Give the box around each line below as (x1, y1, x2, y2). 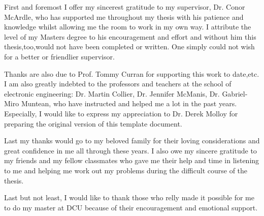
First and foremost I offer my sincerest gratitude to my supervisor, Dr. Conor (4, 2, 245, 12)
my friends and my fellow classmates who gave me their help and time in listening (4, 155, 259, 166)
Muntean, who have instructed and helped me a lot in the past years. (21, 98, 237, 109)
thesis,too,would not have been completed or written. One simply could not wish (4, 41, 255, 52)
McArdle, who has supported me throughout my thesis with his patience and (4, 11, 244, 22)
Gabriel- (222, 88, 248, 99)
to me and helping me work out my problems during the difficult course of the (4, 165, 248, 175)
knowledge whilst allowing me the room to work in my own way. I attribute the (4, 21, 251, 32)
